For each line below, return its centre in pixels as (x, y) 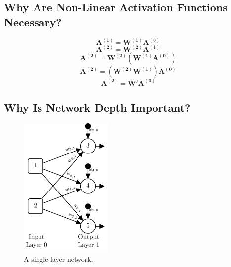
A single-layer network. (58, 259)
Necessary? (33, 21)
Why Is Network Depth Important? (97, 107)
